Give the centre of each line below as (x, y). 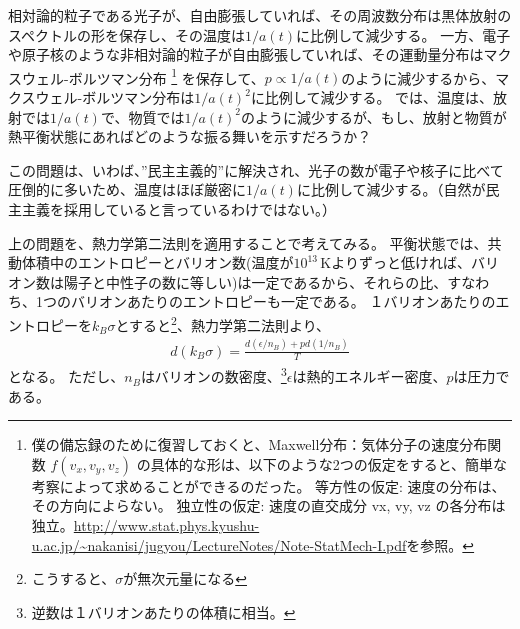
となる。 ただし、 (66, 376)
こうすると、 (73, 578)
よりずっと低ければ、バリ (415, 262)
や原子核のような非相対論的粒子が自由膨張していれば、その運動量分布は (246, 54)
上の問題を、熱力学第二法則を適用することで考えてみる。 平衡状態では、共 (255, 242)
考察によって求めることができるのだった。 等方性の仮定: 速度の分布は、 (268, 485)
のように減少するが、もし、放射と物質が (374, 116)
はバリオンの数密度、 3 (213, 375)
